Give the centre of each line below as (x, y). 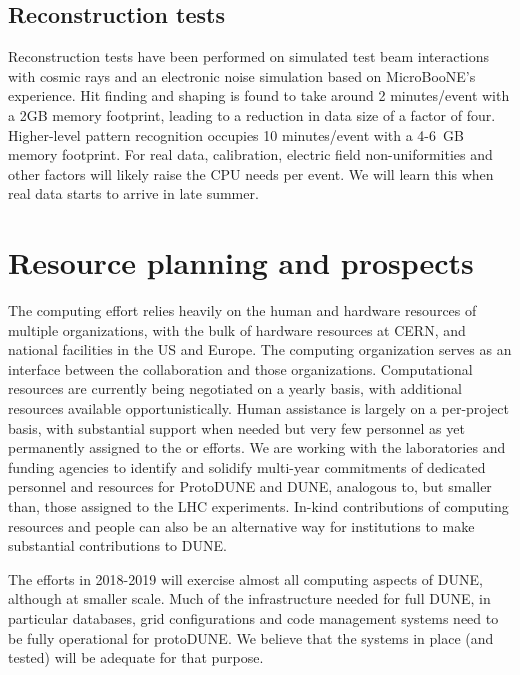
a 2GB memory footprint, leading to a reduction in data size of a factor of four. (252, 114)
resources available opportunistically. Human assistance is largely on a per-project (258, 408)
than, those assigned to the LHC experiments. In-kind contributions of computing (258, 506)
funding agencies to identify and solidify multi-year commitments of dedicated (247, 466)
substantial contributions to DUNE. (117, 545)
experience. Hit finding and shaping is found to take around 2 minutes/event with (259, 95)
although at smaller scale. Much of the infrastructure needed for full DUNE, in (249, 598)
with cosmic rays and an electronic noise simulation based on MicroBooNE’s (242, 75)
